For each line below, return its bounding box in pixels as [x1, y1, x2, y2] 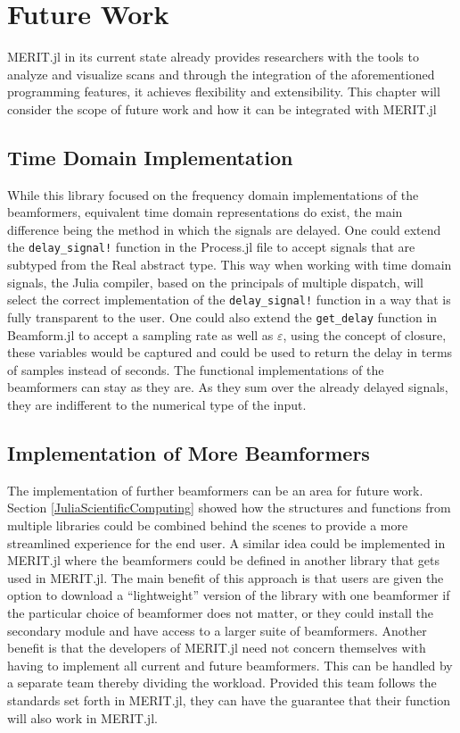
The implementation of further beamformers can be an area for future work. [7, 480, 423, 499]
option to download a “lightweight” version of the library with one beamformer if [7, 586, 450, 604]
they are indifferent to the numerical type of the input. [7, 396, 307, 414]
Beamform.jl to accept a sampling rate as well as [7, 325, 274, 344]
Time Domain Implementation [7, 143, 293, 171]
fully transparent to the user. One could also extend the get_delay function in [7, 307, 438, 326]
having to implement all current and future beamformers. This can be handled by [7, 655, 453, 674]
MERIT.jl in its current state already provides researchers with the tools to [7, 47, 419, 66]
